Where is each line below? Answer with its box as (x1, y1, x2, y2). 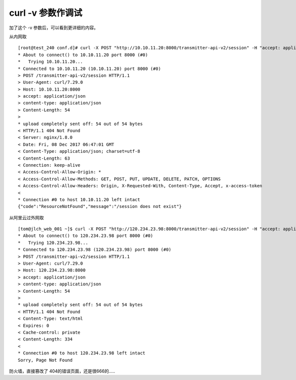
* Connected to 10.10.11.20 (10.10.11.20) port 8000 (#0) (18, 66, 161, 71)
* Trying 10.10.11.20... (18, 59, 83, 65)
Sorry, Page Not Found (18, 357, 73, 363)
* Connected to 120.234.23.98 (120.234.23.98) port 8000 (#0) (18, 247, 172, 252)
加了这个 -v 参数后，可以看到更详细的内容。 (9, 25, 99, 31)
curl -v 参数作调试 (9, 7, 82, 18)
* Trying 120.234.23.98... (18, 240, 88, 245)
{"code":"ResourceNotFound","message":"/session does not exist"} (18, 204, 182, 209)
